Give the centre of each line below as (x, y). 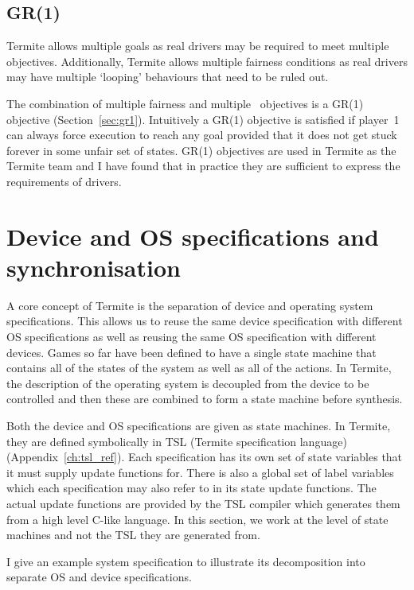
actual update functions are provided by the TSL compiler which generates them (203, 503)
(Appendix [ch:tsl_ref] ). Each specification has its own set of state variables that (205, 457)
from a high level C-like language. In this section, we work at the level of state (197, 519)
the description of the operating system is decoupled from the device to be (188, 383)
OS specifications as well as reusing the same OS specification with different (191, 337)
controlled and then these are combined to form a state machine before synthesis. (205, 399)
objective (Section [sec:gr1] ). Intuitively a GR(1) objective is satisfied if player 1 (203, 119)
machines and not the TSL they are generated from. (133, 535)
